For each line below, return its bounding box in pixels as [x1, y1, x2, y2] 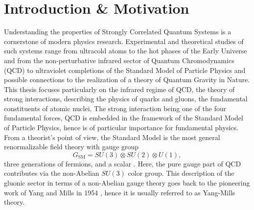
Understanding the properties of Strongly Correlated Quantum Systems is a [4, 26, 231, 37]
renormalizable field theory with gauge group [4, 141, 139, 152]
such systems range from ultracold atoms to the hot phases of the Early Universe [4, 46, 247, 56]
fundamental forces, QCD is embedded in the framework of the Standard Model [4, 113, 243, 123]
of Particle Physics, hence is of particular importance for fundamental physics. [4, 122, 238, 133]
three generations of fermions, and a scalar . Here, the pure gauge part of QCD [4, 158, 241, 168]
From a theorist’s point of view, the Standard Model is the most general [4, 132, 220, 142]
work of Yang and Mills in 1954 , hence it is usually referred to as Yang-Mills [4, 187, 235, 197]
